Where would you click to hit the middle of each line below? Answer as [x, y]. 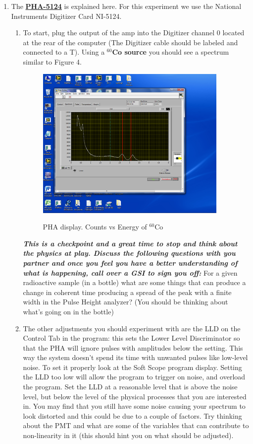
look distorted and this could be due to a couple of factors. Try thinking [132, 415]
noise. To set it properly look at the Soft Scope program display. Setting [132, 367]
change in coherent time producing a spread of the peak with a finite [127, 292]
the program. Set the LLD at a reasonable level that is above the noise [130, 387]
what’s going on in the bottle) [68, 311]
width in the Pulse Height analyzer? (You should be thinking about [126, 302]
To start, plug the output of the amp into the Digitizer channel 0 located [134, 33]
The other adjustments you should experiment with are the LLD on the [132, 328]
